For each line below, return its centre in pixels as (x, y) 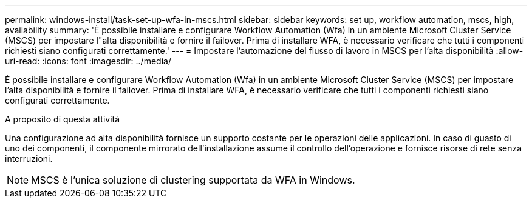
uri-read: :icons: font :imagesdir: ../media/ (88, 61)
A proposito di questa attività (63, 119)
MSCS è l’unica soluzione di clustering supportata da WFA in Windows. (193, 180)
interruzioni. (29, 158)
